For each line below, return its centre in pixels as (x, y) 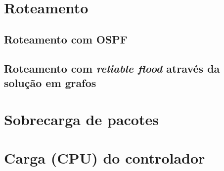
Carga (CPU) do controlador (105, 157)
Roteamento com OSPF (66, 39)
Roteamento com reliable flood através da (112, 68)
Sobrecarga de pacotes (81, 119)
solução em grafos (50, 82)
